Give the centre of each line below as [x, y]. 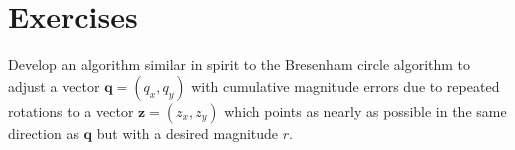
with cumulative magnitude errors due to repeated [345, 85]
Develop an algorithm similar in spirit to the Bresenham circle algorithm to [239, 64]
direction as [43, 132]
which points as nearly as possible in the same [365, 110]
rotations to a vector [71, 110]
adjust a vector [54, 85]
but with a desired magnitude [187, 132]
